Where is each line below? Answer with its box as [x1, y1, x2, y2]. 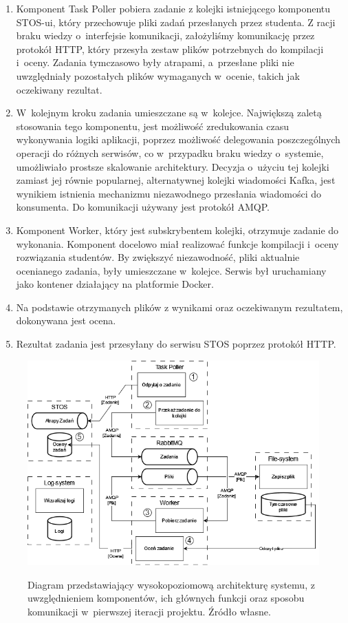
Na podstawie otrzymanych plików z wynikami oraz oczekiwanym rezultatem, [16, 299, 343, 314]
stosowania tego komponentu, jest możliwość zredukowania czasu [16, 118, 290, 133]
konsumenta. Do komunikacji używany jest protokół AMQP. [16, 200, 270, 214]
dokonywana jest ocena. [16, 313, 116, 328]
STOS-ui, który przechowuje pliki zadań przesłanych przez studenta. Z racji [16, 14, 336, 29]
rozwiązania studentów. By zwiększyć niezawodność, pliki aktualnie [16, 250, 300, 264]
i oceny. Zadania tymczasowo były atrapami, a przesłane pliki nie [16, 55, 294, 70]
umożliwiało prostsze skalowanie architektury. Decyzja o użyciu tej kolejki [16, 159, 329, 173]
